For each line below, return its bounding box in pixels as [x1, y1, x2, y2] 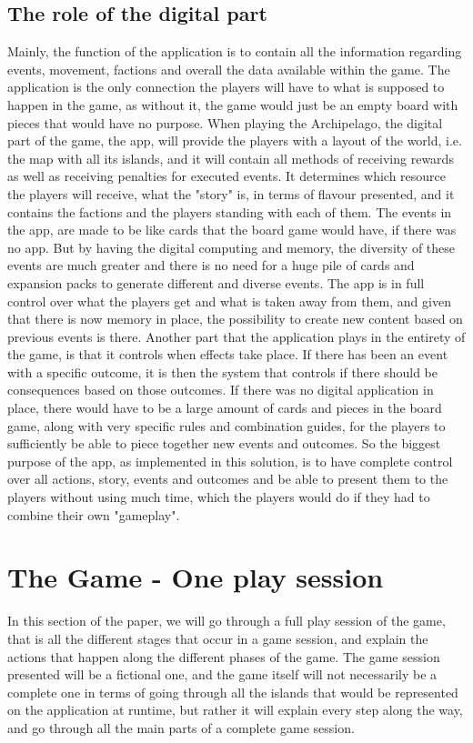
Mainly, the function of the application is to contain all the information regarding [7, 42, 462, 61]
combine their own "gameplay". [7, 505, 180, 524]
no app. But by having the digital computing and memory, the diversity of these [7, 237, 456, 256]
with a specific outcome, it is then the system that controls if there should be [7, 362, 438, 381]
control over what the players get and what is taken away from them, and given [7, 291, 451, 310]
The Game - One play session [7, 558, 384, 596]
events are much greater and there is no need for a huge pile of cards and [7, 256, 415, 275]
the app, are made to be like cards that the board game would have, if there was [7, 220, 457, 239]
